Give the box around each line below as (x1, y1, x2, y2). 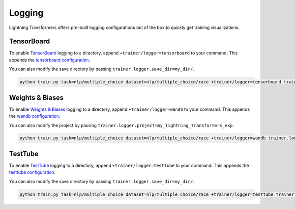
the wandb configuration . (9, 113, 60, 119)
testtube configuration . (9, 169, 56, 175)
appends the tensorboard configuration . (9, 57, 90, 63)
